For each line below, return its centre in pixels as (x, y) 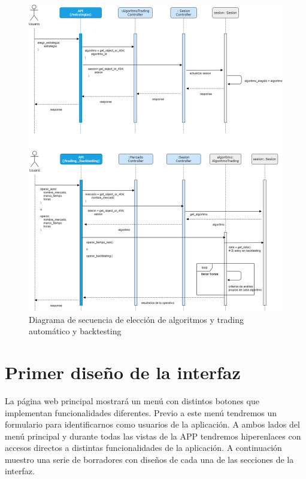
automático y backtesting (75, 331)
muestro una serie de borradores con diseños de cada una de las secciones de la (149, 459)
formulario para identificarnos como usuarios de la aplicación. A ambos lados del (152, 424)
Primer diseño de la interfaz (123, 372)
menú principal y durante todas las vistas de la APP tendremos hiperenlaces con (153, 436)
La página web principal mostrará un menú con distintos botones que (132, 400)
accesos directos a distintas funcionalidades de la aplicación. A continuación (143, 448)
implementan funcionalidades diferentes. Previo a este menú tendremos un (141, 412)
